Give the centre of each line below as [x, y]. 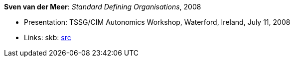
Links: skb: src [48, 37]
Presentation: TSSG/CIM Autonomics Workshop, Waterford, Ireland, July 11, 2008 [157, 22]
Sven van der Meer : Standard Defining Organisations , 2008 [103, 7]
